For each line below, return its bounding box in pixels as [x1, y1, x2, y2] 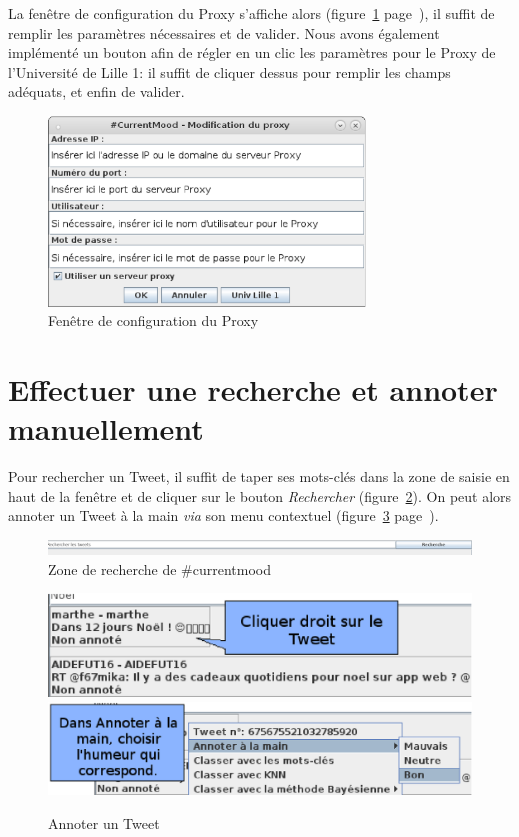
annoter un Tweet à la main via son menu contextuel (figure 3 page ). [8, 505, 439, 526]
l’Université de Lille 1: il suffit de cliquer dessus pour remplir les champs [8, 61, 451, 82]
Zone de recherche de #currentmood [48, 558, 271, 579]
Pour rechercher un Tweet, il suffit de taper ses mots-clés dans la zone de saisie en [8, 466, 510, 487]
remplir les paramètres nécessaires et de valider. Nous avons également [8, 22, 440, 43]
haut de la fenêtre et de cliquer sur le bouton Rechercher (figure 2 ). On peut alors [8, 485, 512, 506]
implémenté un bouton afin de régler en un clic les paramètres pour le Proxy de [8, 42, 496, 63]
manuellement [8, 408, 204, 449]
